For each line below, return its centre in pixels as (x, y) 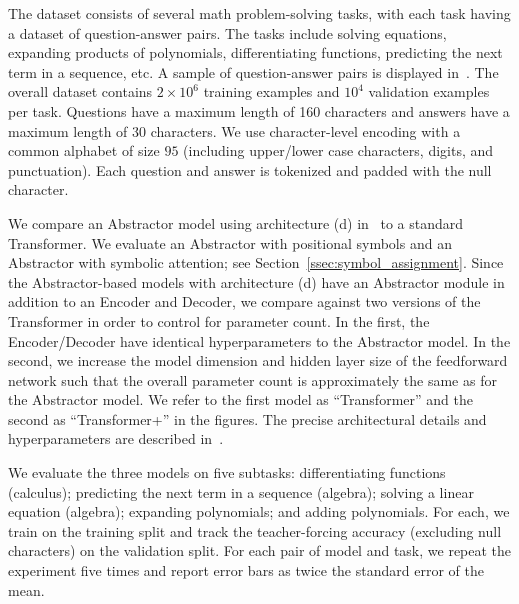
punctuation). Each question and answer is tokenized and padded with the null (250, 169)
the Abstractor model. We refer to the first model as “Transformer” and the (240, 399)
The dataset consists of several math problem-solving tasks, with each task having (259, 13)
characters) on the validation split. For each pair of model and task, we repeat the (260, 550)
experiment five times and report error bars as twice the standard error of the (246, 570)
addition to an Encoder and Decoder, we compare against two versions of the (244, 301)
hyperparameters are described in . (116, 438)
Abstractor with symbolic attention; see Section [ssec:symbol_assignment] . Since (256, 262)
